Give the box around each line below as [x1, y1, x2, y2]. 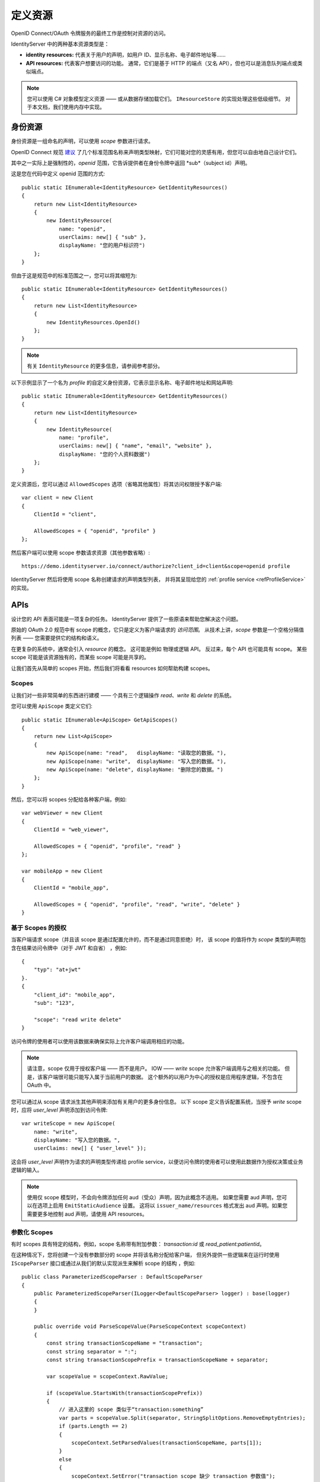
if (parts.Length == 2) [59, 1423, 128, 1430]
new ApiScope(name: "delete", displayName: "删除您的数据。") [46, 766, 223, 773]
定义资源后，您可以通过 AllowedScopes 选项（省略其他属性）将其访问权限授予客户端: [11, 480, 222, 487]
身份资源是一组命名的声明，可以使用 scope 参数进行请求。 [11, 138, 154, 145]
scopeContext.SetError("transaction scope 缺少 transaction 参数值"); [71, 1473, 276, 1479]
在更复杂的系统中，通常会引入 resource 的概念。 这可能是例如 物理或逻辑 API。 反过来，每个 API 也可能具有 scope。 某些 [11, 645, 308, 652]
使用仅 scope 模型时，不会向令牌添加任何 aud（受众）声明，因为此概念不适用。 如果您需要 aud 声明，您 [27, 1194, 282, 1201]
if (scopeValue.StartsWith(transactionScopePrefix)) [46, 1390, 203, 1396]
